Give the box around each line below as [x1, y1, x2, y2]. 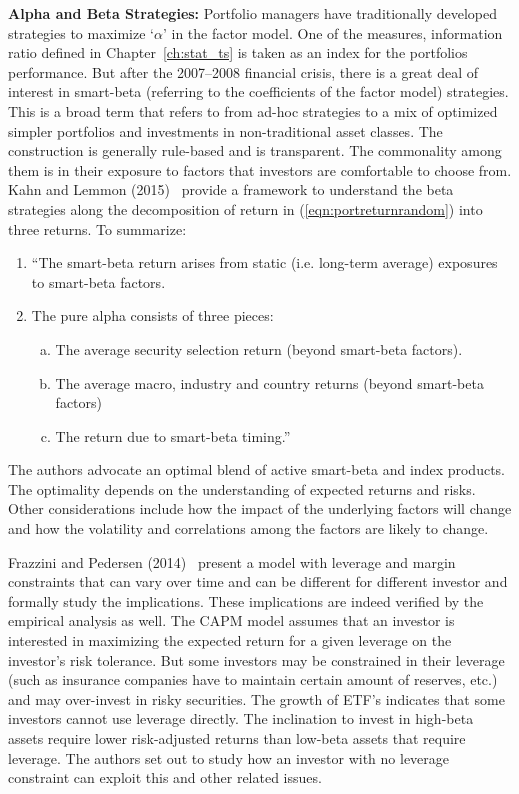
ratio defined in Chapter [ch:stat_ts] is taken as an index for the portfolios [8, 42, 468, 63]
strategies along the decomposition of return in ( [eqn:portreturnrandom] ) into [8, 198, 483, 219]
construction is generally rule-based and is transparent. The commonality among [8, 140, 502, 161]
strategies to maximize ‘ [8, 22, 154, 43]
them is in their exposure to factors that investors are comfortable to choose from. [8, 159, 512, 180]
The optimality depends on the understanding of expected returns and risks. [8, 478, 476, 499]
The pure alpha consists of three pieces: [31, 305, 274, 326]
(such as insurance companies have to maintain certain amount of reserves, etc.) [8, 669, 498, 690]
